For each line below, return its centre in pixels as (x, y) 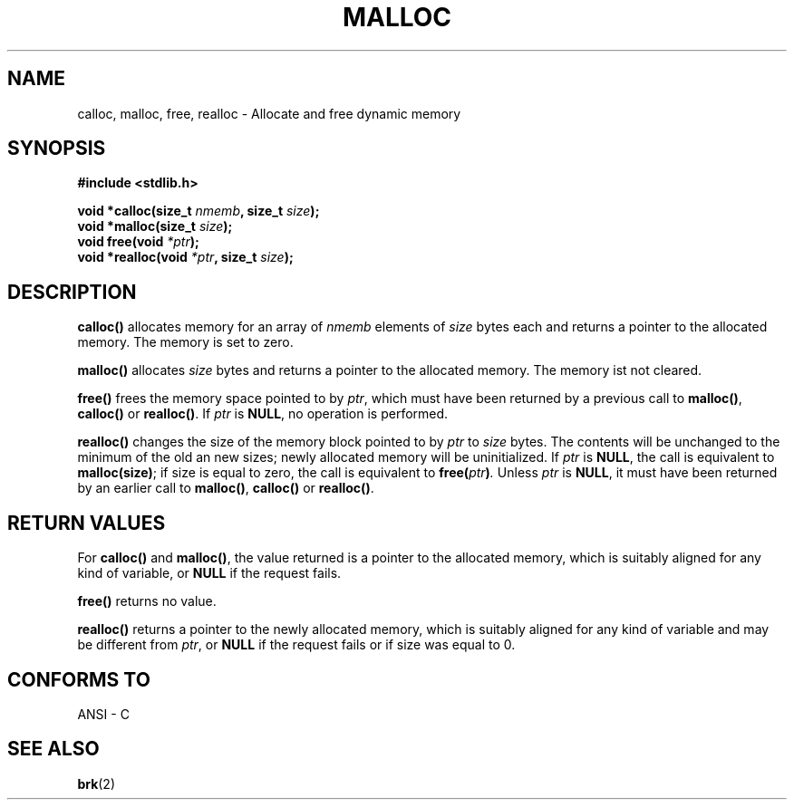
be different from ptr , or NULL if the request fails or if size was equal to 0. (296, 645)
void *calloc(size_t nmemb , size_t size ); (198, 211)
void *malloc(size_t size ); (155, 226)
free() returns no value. (147, 601)
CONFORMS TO (79, 679)
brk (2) (97, 783)
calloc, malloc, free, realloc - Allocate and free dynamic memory (269, 113)
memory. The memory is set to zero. (185, 342)
